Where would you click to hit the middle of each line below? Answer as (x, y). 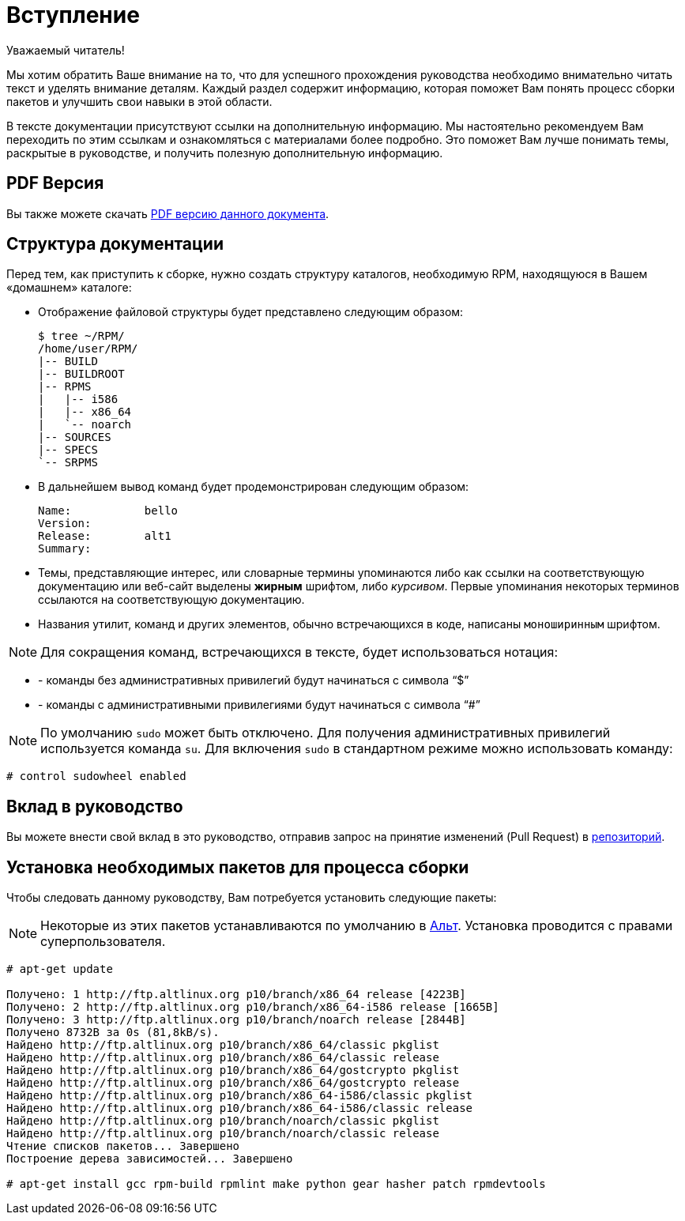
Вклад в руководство (95, 806)
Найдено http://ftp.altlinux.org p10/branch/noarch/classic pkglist (223, 1121)
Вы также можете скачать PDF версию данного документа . (168, 213)
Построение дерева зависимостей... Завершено (150, 1159)
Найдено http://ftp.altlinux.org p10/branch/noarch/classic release (223, 1134)
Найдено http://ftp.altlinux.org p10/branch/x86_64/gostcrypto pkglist (233, 1070)
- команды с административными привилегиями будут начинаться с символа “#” (259, 705)
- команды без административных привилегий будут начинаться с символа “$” (254, 680)
